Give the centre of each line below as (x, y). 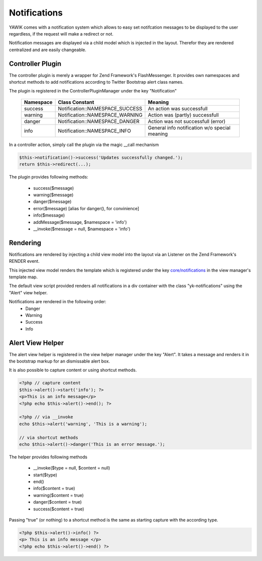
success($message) (54, 188)
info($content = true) (54, 489)
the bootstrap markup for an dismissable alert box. (59, 361)
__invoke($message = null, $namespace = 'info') (82, 229)
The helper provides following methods (48, 457)
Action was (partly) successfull (184, 115)
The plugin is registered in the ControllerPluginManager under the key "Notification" (93, 91)
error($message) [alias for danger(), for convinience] (86, 208)
